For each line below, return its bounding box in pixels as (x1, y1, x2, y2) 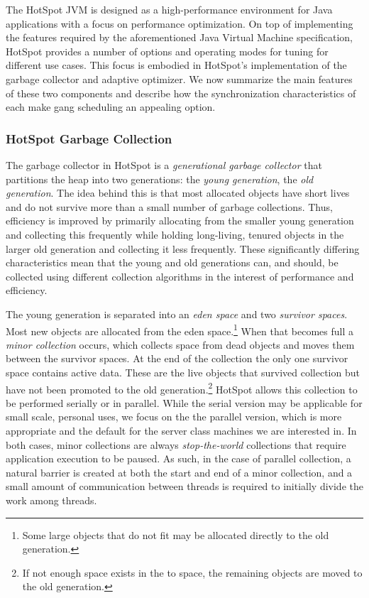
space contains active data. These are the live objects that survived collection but (6, 364, 360, 379)
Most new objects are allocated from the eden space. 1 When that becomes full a (6, 321, 353, 338)
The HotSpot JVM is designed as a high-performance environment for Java (6, 2, 333, 16)
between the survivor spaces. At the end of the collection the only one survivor (6, 351, 348, 366)
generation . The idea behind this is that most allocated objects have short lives (6, 185, 350, 200)
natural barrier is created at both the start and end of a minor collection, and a (6, 464, 353, 479)
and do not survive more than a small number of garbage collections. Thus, (6, 199, 333, 214)
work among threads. (6, 492, 97, 507)
